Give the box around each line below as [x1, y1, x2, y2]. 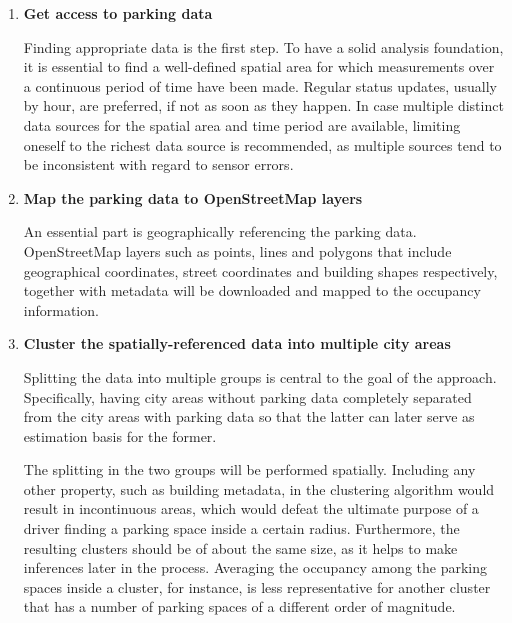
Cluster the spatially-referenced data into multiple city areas [23, 333, 451, 354]
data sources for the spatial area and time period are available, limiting [23, 114, 461, 135]
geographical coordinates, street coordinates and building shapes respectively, [23, 260, 498, 281]
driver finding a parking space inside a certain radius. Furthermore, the [23, 518, 460, 539]
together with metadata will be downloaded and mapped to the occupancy [23, 280, 481, 301]
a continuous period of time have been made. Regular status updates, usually [23, 75, 497, 96]
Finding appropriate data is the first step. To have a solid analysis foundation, [23, 36, 504, 57]
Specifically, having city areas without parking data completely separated [23, 386, 472, 407]
